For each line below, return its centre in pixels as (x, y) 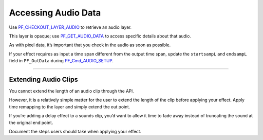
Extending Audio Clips (43, 79)
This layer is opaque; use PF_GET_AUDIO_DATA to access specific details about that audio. (100, 36)
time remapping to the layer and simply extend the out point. (69, 106)
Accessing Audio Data (55, 13)
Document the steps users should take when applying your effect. (75, 131)
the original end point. (31, 122)
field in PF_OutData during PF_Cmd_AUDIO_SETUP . (61, 61)
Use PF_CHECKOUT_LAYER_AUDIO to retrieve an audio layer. (70, 27)
